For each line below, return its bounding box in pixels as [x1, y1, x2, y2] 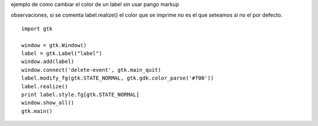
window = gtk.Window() [21, 42, 87, 48]
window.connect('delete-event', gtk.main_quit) [21, 67, 161, 73]
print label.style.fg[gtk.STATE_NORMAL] [21, 91, 140, 98]
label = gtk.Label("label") [21, 50, 102, 57]
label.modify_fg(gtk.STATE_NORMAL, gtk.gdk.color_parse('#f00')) [21, 75, 214, 82]
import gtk [21, 25, 53, 32]
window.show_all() [21, 100, 75, 106]
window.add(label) [21, 58, 75, 65]
